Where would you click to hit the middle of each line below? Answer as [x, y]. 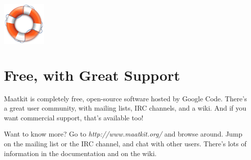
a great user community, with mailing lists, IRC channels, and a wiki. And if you [125, 108]
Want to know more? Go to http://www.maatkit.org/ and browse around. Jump [123, 134]
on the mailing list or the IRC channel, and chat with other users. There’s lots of [125, 143]
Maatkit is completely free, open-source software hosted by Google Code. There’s [125, 98]
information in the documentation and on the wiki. [80, 153]
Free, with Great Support [92, 75]
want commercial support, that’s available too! [74, 117]
